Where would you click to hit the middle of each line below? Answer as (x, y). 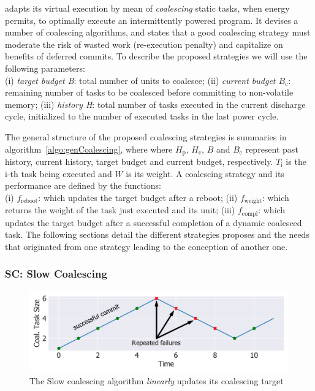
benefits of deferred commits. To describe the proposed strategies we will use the (156, 56)
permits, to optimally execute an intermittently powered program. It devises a (152, 20)
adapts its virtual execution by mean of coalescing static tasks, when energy (147, 8)
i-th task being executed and (59, 173)
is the (296, 161)
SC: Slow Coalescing (56, 274)
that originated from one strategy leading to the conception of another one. (146, 246)
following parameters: (45, 68)
